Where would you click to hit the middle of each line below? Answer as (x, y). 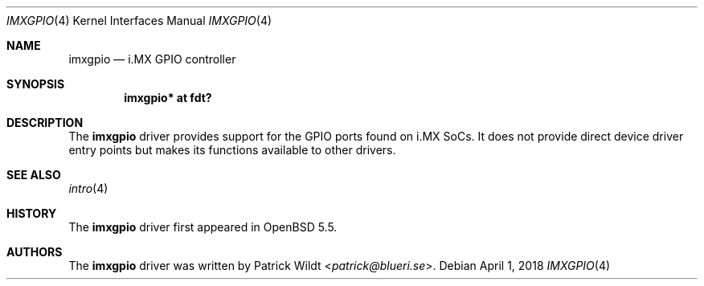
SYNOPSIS (36, 84)
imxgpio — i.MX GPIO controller (152, 59)
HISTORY (32, 213)
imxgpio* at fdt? (168, 98)
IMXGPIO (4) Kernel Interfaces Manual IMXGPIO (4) (139, 20)
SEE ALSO (34, 175)
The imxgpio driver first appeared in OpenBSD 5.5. (203, 227)
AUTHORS (35, 252)
